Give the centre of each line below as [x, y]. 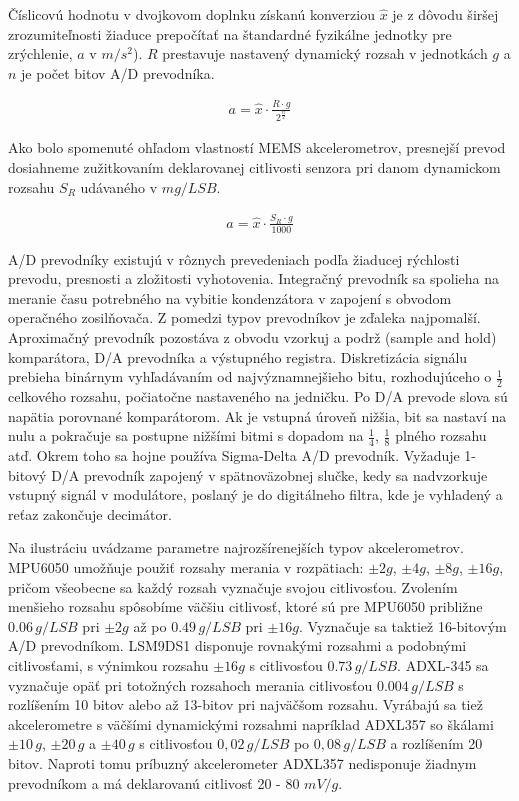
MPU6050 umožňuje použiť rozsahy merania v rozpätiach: [186, 567]
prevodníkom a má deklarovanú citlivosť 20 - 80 [154, 782]
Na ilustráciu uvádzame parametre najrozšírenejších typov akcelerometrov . [236, 547]
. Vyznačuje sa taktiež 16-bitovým [402, 625]
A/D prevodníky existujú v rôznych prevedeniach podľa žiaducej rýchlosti [234, 258]
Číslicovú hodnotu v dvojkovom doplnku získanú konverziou [191, 14]
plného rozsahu [441, 435]
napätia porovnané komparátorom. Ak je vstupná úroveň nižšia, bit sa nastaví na [257, 415]
